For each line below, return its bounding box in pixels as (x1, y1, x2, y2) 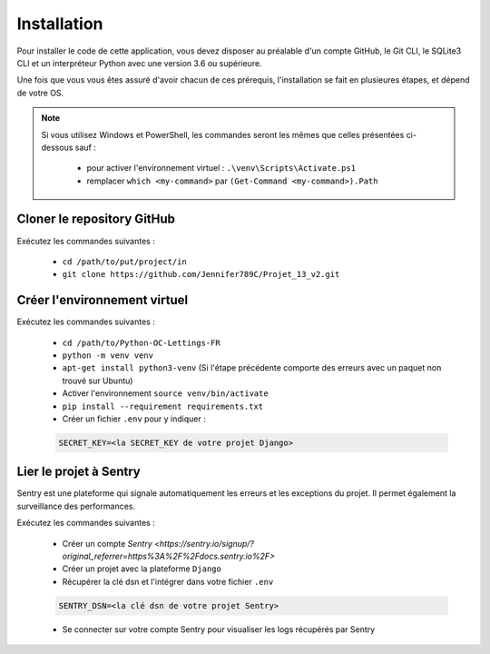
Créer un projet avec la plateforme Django (62, 563, 221, 574)
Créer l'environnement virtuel (16, 292, 189, 308)
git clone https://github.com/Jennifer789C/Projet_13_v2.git (62, 269, 340, 280)
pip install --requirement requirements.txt (62, 401, 264, 411)
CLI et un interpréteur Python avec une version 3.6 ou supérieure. (16, 57, 262, 68)
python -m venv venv (62, 351, 154, 361)
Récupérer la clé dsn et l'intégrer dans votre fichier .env (62, 576, 274, 587)
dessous (41, 142, 73, 153)
